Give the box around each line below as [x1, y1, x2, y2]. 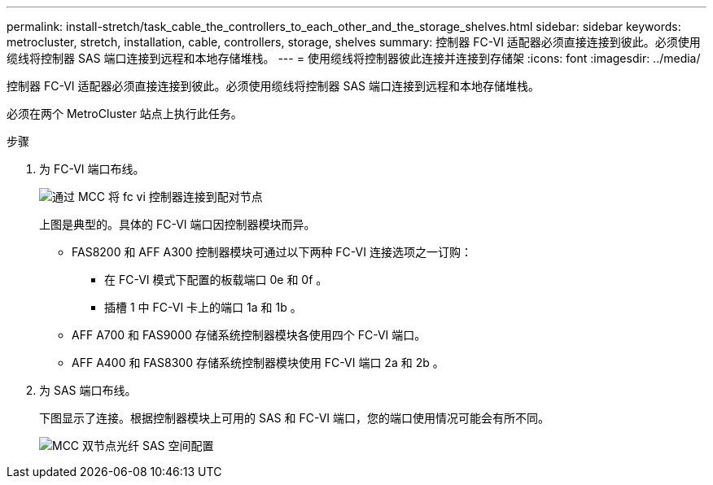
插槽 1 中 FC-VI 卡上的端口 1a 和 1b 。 [104, 300, 302, 314]
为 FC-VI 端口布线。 [39, 162, 145, 176]
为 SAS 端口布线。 [39, 383, 137, 397]
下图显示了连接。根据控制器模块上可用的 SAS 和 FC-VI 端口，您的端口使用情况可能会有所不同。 [39, 411, 550, 425]
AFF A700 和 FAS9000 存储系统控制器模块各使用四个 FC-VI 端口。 [72, 328, 426, 342]
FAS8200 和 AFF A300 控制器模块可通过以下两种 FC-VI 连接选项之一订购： [72, 245, 472, 259]
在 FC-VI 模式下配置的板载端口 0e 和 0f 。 [104, 273, 328, 286]
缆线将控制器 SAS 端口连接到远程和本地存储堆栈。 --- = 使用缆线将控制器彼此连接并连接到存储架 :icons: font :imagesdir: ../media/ [7, 51, 701, 65]
